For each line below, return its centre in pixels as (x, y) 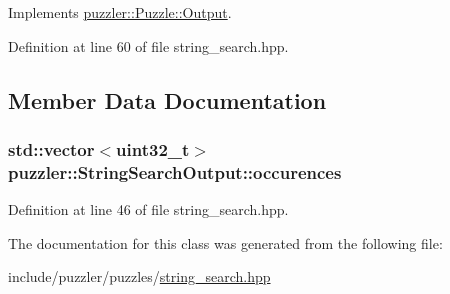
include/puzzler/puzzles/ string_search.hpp (139, 276)
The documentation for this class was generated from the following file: (225, 242)
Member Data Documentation (167, 99)
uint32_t (153, 148)
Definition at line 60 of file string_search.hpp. (148, 45)
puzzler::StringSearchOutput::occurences (175, 171)
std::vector (51, 148)
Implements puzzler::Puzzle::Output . (120, 12)
